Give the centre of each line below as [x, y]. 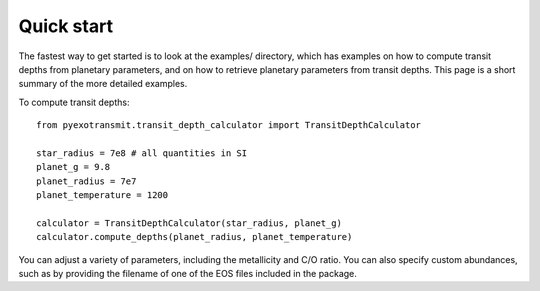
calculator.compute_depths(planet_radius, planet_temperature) [194, 237]
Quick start [66, 26]
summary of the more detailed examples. [103, 84]
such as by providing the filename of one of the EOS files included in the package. [187, 274]
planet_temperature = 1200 [102, 195]
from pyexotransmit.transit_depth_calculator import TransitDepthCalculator [229, 125]
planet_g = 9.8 [73, 167]
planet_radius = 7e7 [86, 181]
